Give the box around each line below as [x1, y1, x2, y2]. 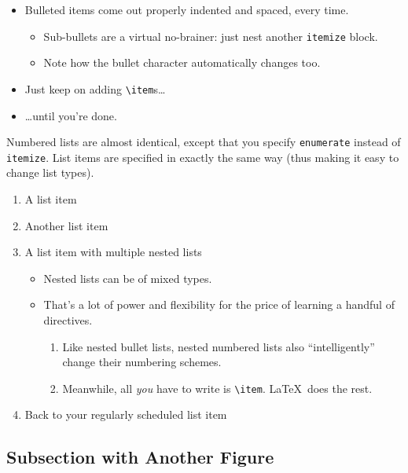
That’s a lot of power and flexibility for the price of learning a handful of [43, 296, 395, 313]
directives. [43, 311, 93, 328]
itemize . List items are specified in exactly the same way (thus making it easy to [6, 148, 399, 165]
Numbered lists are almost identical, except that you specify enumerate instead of [6, 134, 401, 150]
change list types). [6, 164, 94, 181]
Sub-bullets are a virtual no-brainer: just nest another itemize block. [43, 27, 378, 44]
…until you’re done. [24, 107, 117, 123]
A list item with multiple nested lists [24, 244, 202, 260]
